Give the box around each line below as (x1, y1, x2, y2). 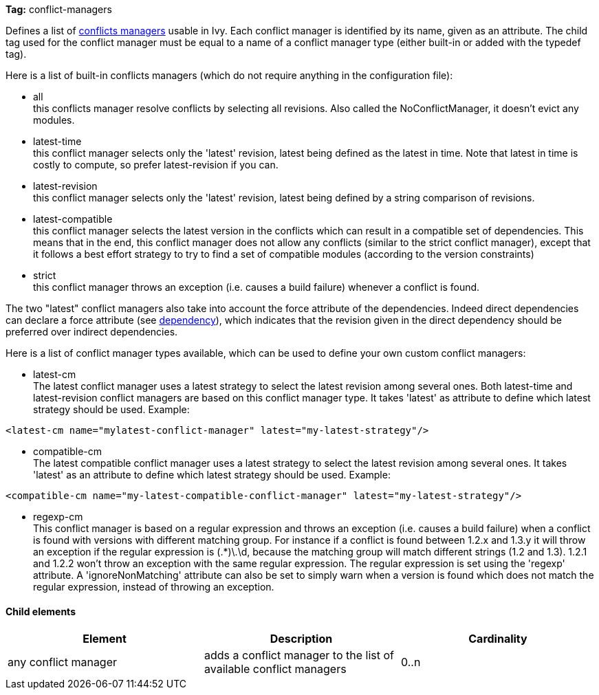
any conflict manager (8, 655, 118, 670)
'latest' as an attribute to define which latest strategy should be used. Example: (33, 469, 391, 481)
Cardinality (468, 632, 527, 646)
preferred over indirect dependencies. (6, 326, 178, 338)
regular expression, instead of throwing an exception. (33, 581, 274, 593)
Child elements (6, 605, 76, 617)
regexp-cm (33, 511, 83, 522)
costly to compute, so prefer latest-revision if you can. (33, 159, 279, 170)
